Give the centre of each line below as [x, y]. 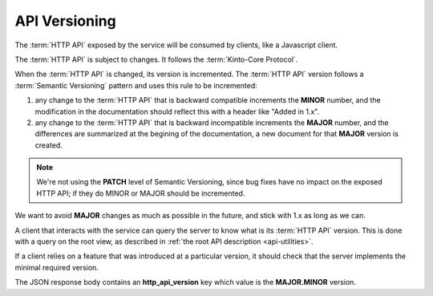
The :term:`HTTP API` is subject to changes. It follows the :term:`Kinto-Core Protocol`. [156, 59]
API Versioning [65, 21]
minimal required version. [57, 267]
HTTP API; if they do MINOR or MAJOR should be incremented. [141, 193]
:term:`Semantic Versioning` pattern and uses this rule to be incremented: [136, 85]
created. [49, 145]
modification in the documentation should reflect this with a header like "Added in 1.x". [177, 112]
